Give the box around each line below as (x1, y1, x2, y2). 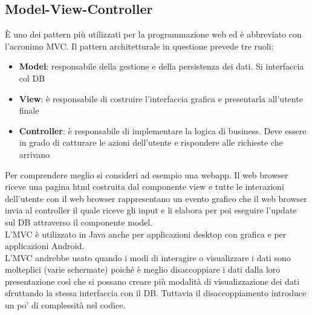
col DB (19, 71, 45, 84)
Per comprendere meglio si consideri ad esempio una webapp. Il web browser (5, 168, 288, 181)
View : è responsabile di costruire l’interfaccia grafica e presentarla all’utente (19, 92, 303, 105)
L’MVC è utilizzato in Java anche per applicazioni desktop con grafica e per (5, 227, 287, 240)
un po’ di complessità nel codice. (5, 299, 126, 311)
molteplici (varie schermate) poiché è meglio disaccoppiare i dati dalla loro (5, 263, 281, 276)
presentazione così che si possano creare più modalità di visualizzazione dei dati (5, 274, 300, 287)
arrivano (19, 148, 50, 160)
